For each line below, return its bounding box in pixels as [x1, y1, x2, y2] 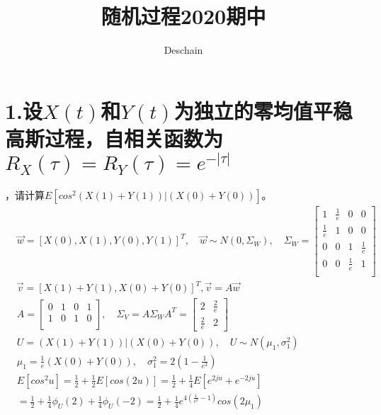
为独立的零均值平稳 [174, 96, 353, 125]
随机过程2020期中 [101, 1, 266, 30]
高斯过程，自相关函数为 [5, 123, 224, 152]
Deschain [164, 42, 203, 57]
